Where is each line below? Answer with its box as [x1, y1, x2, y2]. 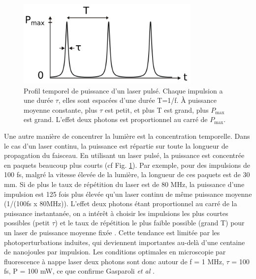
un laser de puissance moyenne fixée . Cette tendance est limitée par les [4, 227, 220, 237]
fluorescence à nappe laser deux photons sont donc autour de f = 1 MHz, [4, 256, 224, 266]
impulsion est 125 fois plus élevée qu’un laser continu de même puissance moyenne [4, 188, 252, 199]
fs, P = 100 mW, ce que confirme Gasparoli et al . [4, 266, 155, 276]
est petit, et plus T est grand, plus [104, 104, 209, 115]
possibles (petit [4, 217, 50, 228]
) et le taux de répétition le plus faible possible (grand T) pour [55, 217, 245, 228]
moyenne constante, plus [24, 104, 97, 115]
